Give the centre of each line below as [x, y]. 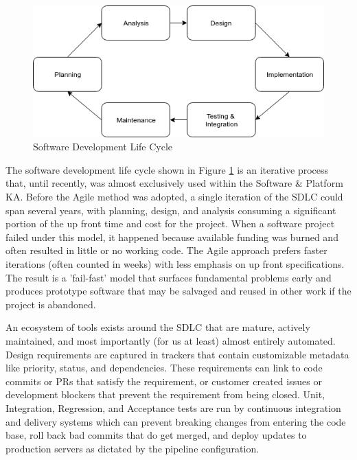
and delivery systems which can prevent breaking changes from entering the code [176, 421]
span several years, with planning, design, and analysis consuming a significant [171, 210]
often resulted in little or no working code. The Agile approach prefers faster [166, 250]
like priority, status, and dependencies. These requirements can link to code [164, 368]
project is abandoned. [51, 304]
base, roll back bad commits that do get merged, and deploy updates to [156, 435]
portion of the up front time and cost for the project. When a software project [170, 223]
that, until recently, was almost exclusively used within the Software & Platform [174, 183]
